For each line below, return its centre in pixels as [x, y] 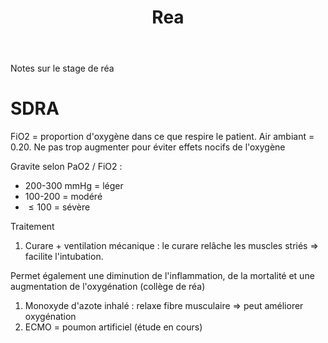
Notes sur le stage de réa [62, 68]
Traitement [32, 227]
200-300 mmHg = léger [74, 186]
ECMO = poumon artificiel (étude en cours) [113, 327]
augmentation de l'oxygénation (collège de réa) [108, 287]
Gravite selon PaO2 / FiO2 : [66, 167]
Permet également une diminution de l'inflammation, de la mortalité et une [162, 276]
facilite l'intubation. [64, 257]
